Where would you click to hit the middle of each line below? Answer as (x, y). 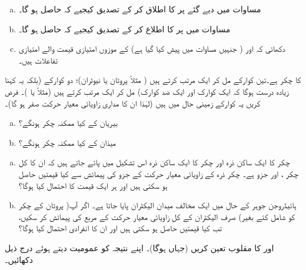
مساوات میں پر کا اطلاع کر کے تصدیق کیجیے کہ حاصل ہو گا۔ (124, 29)
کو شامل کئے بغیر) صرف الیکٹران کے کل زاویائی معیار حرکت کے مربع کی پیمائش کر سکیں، (157, 216)
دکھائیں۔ (19, 259)
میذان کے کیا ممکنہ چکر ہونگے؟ (67, 142)
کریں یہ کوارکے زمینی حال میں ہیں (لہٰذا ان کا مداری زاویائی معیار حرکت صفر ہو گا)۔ (133, 103)
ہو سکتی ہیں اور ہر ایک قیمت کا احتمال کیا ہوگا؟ (93, 185)
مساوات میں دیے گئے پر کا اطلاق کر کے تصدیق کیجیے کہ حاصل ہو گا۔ (140, 9)
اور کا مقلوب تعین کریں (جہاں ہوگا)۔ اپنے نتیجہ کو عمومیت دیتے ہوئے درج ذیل (139, 247)
